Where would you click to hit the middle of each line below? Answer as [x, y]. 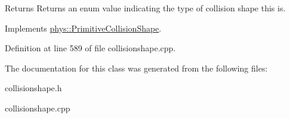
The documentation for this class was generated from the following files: [136, 68]
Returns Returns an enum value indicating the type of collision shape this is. [145, 8]
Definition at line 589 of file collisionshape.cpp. [90, 48]
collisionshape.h [33, 88]
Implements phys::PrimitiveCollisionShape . [83, 28]
